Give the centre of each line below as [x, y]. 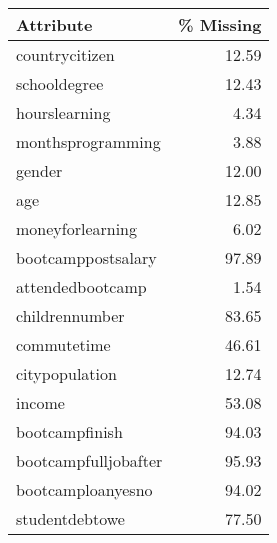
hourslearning [63, 112]
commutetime [63, 344]
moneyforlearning [77, 228]
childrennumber [70, 315]
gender [39, 170]
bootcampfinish [69, 431]
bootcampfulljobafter [89, 460]
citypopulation [66, 373]
